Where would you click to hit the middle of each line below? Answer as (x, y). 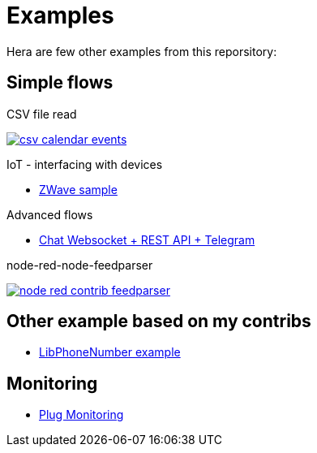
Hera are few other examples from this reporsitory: (142, 51)
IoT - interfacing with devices (85, 164)
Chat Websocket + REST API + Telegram (147, 239)
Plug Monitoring (81, 415)
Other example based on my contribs (159, 321)
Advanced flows (50, 214)
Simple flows (60, 83)
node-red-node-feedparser (80, 265)
